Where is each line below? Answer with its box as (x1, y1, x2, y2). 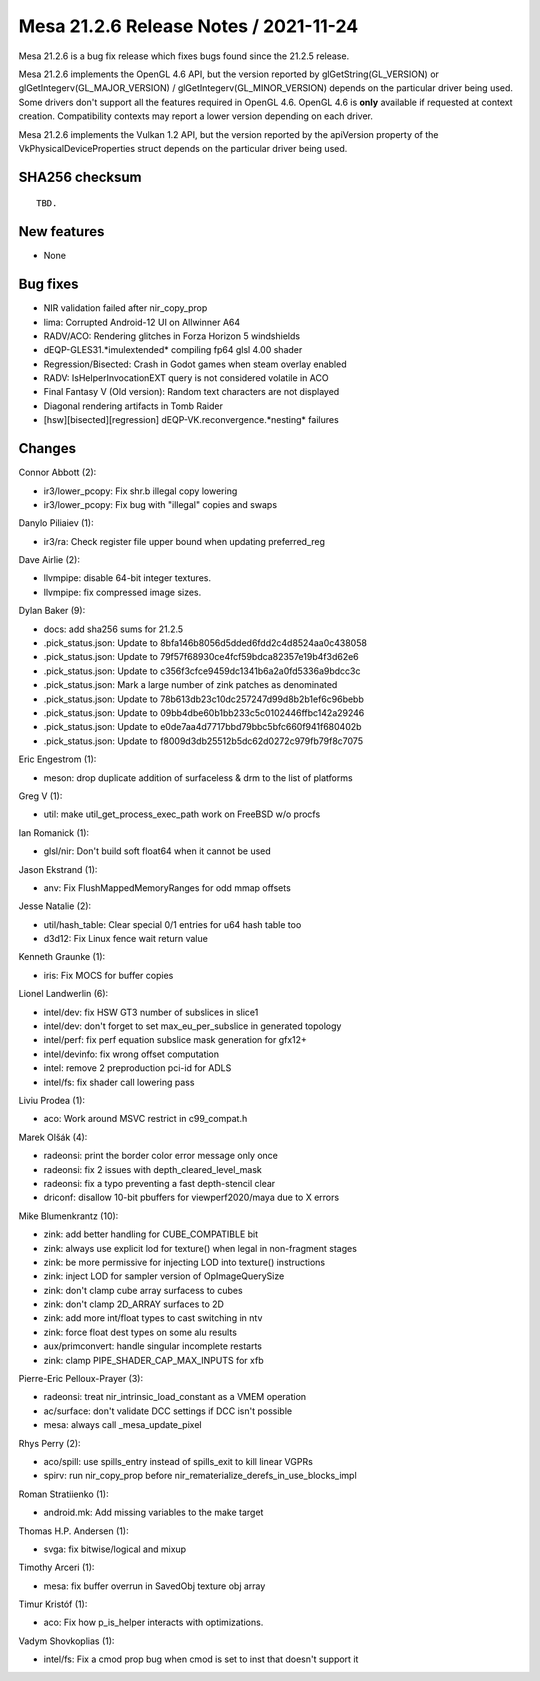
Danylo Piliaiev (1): (18, 517, 94, 529)
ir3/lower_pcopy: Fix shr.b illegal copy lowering (43, 485, 238, 497)
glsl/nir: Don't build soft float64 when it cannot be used (43, 845, 272, 857)
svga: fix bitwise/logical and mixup (43, 1543, 187, 1555)
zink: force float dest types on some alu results (43, 1326, 237, 1338)
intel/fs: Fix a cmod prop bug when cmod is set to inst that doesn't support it (43, 1653, 359, 1665)
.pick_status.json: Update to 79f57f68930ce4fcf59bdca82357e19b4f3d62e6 (43, 651, 359, 663)
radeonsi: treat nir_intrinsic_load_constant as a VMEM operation (43, 1391, 307, 1403)
